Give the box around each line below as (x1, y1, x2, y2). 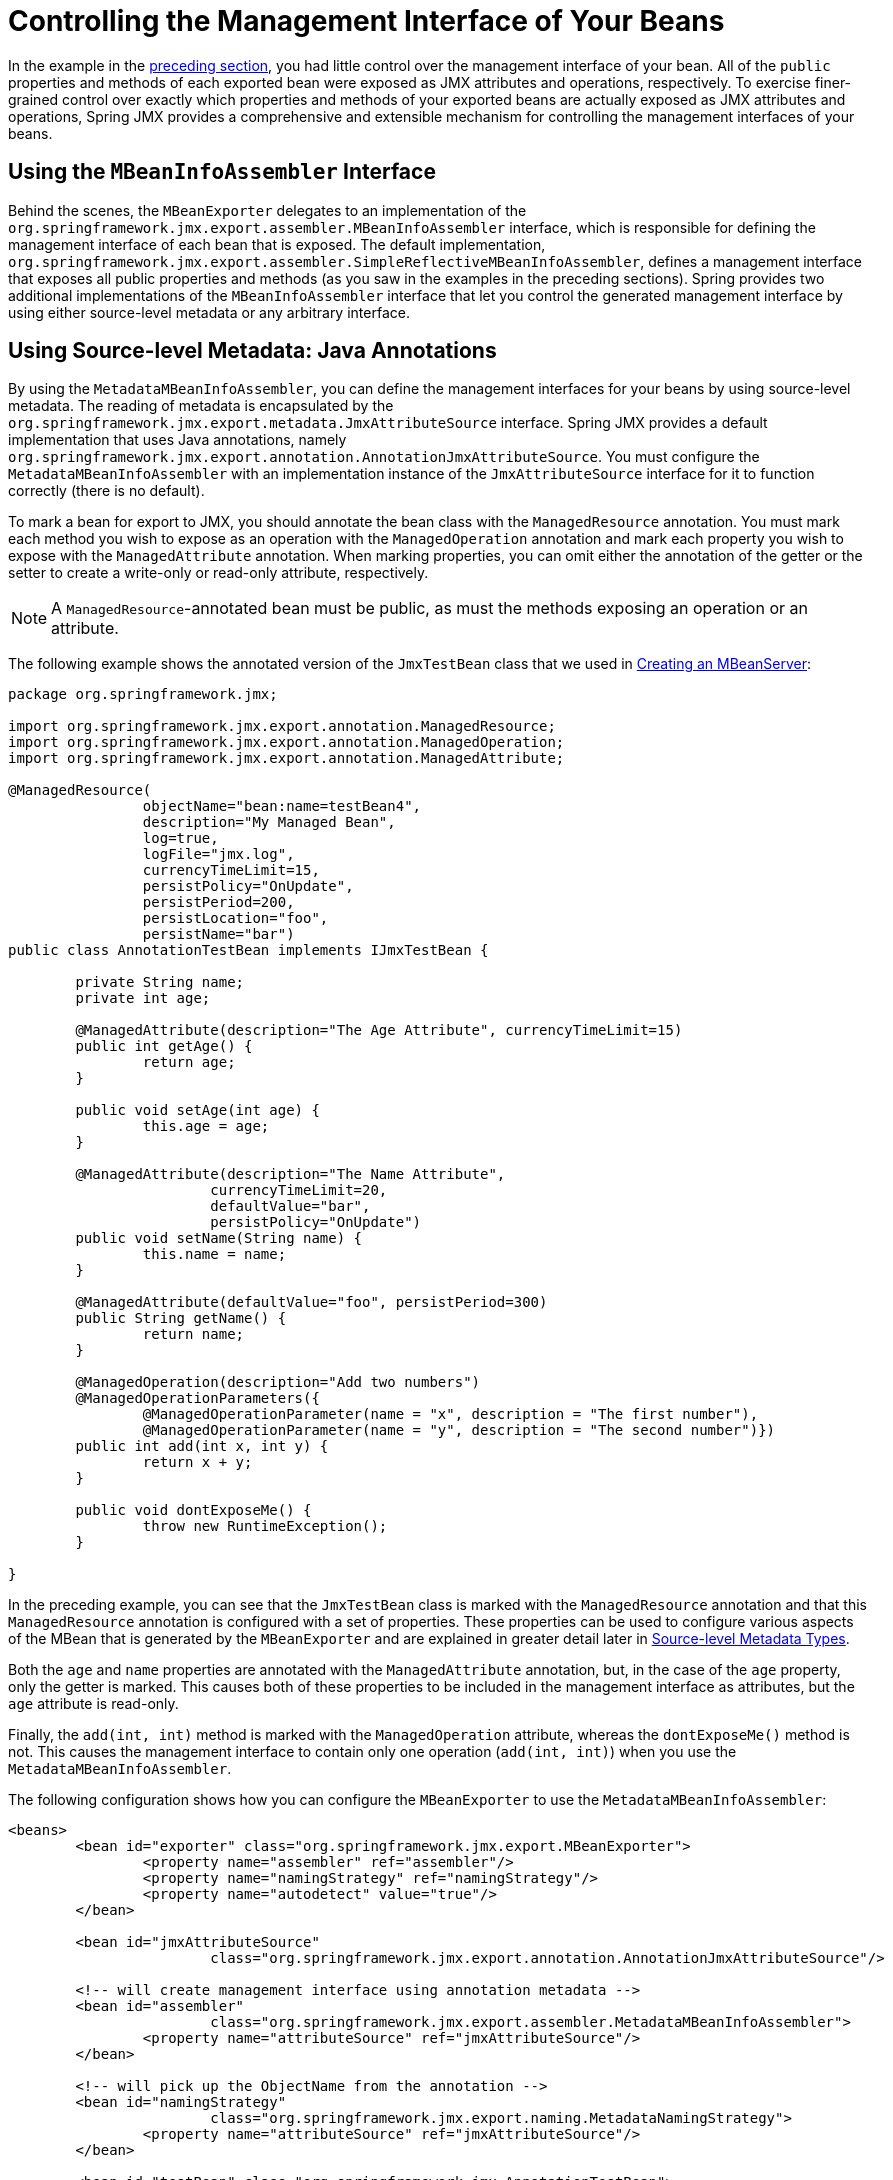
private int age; (75, 990, 211, 1007)
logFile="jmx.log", (142, 846, 295, 863)
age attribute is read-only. (8, 1695, 179, 1713)
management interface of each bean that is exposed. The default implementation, (8, 235, 546, 253)
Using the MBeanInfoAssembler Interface (8, 159, 436, 185)
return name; (142, 1326, 245, 1343)
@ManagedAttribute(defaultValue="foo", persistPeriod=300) (75, 1294, 548, 1311)
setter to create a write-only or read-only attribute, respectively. (8, 564, 429, 582)
